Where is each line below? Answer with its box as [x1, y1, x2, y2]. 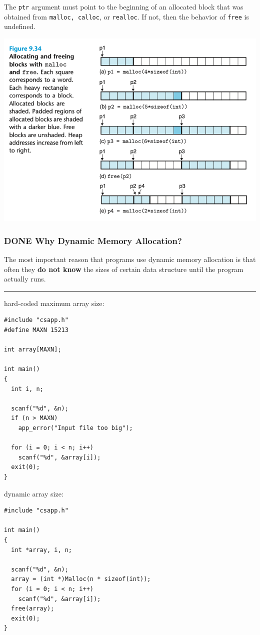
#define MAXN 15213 [4, 326, 68, 334]
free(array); [11, 605, 54, 612]
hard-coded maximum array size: [4, 297, 104, 308]
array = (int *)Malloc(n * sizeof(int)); [11, 575, 151, 583]
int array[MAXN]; [4, 346, 61, 353]
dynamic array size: [4, 488, 63, 498]
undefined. [4, 21, 36, 31]
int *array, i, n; [11, 546, 72, 553]
